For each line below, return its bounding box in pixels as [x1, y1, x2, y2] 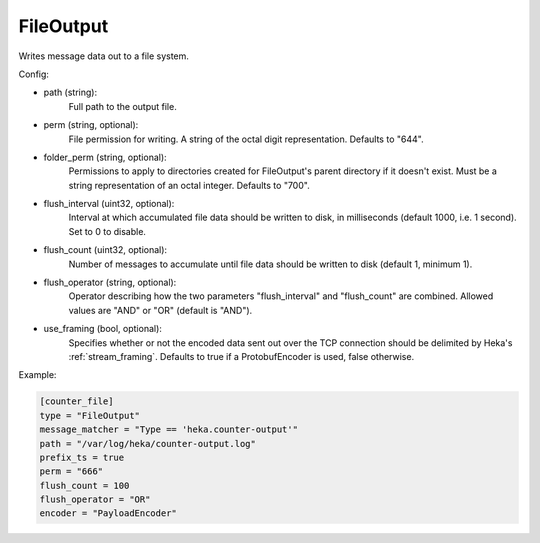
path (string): [43, 86, 98, 99]
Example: [18, 369, 57, 381]
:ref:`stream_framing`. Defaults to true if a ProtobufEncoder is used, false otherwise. [68, 350, 415, 362]
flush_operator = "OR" [39, 494, 151, 505]
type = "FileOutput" [39, 410, 140, 421]
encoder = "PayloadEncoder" [39, 508, 177, 519]
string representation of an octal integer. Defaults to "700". [68, 179, 310, 191]
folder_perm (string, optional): [43, 151, 167, 163]
